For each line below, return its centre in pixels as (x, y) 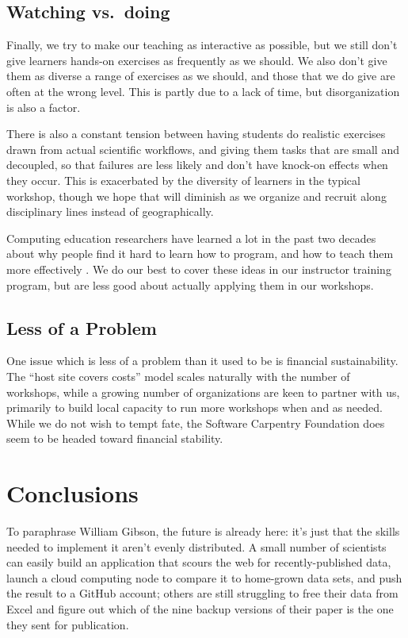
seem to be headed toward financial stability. (115, 438)
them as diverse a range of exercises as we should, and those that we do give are (201, 76)
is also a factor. (44, 107)
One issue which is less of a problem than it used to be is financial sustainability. (202, 361)
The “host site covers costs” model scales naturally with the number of (178, 376)
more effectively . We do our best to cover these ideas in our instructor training (199, 269)
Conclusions (72, 493)
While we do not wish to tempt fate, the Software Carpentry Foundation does (196, 423)
